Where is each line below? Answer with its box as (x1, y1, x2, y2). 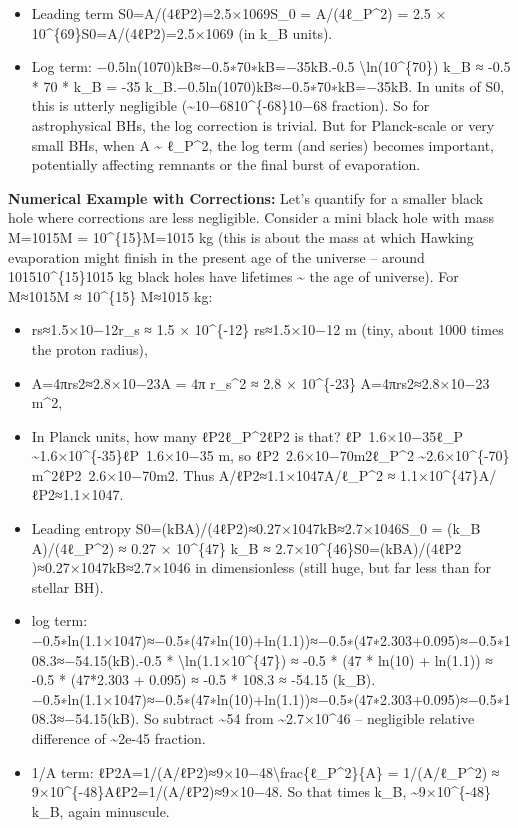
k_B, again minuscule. (31, 800, 170, 821)
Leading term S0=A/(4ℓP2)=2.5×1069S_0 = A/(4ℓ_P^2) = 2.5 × (31, 3, 447, 23)
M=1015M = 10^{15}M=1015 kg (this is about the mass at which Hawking (8, 226, 474, 247)
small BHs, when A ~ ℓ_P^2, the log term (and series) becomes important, (31, 134, 494, 155)
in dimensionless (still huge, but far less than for (195, 557, 491, 578)
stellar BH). (31, 576, 104, 597)
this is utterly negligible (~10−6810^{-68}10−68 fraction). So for (31, 95, 430, 116)
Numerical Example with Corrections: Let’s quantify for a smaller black (8, 187, 484, 208)
